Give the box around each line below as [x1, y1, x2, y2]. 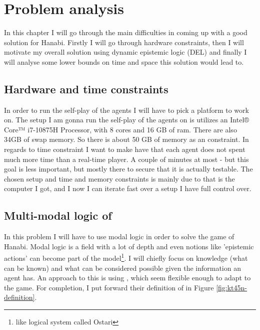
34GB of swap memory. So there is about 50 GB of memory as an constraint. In [4, 134, 249, 144]
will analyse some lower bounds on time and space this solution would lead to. [4, 56, 244, 67]
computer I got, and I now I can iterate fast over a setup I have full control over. [4, 183, 251, 194]
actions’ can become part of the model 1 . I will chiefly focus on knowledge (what [4, 251, 248, 263]
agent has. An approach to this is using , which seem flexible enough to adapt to [4, 272, 251, 283]
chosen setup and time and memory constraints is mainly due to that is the [4, 173, 235, 184]
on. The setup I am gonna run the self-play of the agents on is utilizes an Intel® [4, 114, 249, 125]
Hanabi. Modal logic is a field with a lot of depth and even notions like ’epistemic [4, 241, 254, 251]
